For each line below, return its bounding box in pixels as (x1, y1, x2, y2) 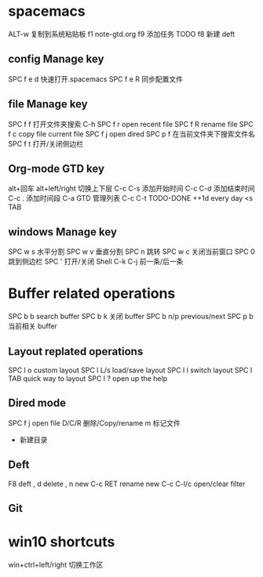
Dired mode (8, 397, 67, 410)
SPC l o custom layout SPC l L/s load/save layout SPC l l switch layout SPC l (8, 365, 253, 375)
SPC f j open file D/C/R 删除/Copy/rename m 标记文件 (8, 418, 181, 427)
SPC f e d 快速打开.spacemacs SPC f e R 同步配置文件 (8, 74, 183, 84)
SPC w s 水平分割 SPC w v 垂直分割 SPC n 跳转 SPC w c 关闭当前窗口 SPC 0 (8, 247, 255, 256)
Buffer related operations (8, 285, 176, 303)
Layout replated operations (8, 344, 144, 358)
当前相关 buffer (8, 321, 57, 331)
